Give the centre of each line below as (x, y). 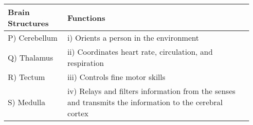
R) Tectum (27, 77)
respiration (86, 63)
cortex (78, 113)
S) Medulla (27, 102)
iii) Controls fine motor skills (116, 77)
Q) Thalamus (30, 57)
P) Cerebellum (33, 38)
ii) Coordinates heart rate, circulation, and (140, 52)
